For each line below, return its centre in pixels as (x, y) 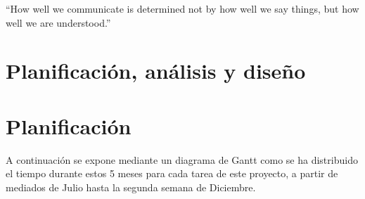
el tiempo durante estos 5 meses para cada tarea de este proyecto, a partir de (172, 173)
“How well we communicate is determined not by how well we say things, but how (182, 8)
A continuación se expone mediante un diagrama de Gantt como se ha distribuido (182, 159)
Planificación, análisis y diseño (156, 71)
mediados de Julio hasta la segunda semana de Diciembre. (131, 187)
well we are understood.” (58, 22)
